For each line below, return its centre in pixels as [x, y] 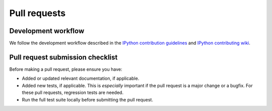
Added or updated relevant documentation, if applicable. [81, 78]
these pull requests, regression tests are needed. [73, 92]
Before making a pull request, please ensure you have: [66, 69]
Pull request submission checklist [63, 57]
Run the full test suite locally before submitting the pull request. [88, 99]
